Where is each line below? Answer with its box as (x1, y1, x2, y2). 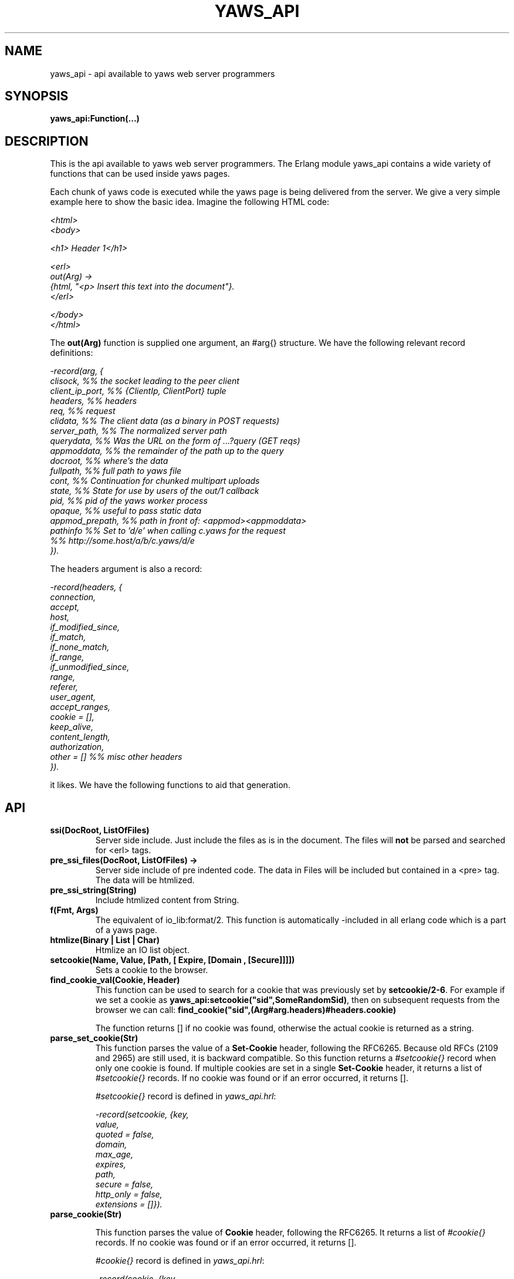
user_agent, (50, 692, 96, 702)
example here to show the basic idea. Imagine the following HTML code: (50, 197, 329, 207)
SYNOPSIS (5, 89, 69, 104)
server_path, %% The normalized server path (50, 426, 227, 436)
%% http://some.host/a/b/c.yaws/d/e (50, 536, 195, 546)
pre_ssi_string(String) (50, 885, 137, 896)
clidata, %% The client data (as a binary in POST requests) (50, 416, 279, 426)
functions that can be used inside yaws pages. (50, 169, 230, 179)
